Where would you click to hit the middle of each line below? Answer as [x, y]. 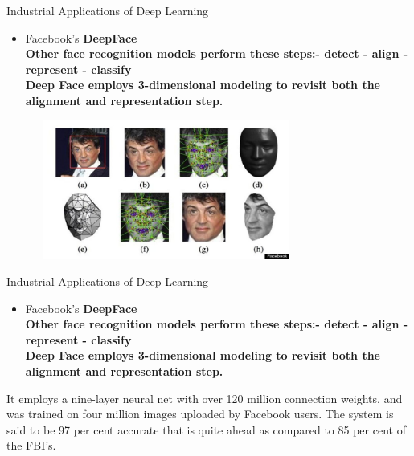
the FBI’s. [31, 445]
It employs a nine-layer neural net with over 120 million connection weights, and [205, 398]
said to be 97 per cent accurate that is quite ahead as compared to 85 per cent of [206, 429]
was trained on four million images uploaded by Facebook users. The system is [200, 414]
